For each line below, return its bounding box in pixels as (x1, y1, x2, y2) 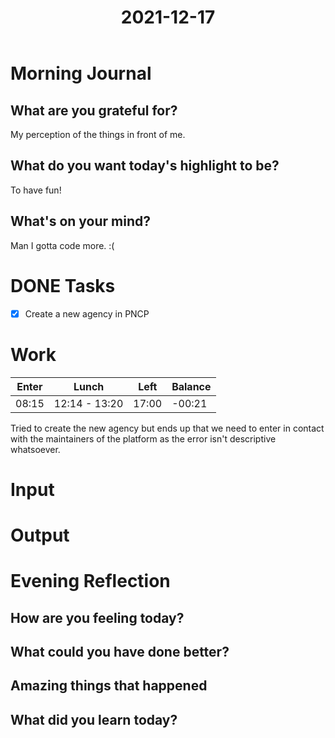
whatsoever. (10, 443, 61, 455)
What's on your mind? (10, 213, 152, 230)
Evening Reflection (10, 570, 171, 593)
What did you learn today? (10, 711, 178, 728)
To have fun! (10, 184, 62, 196)
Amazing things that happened (10, 677, 208, 695)
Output (10, 524, 70, 546)
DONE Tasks (10, 274, 116, 297)
